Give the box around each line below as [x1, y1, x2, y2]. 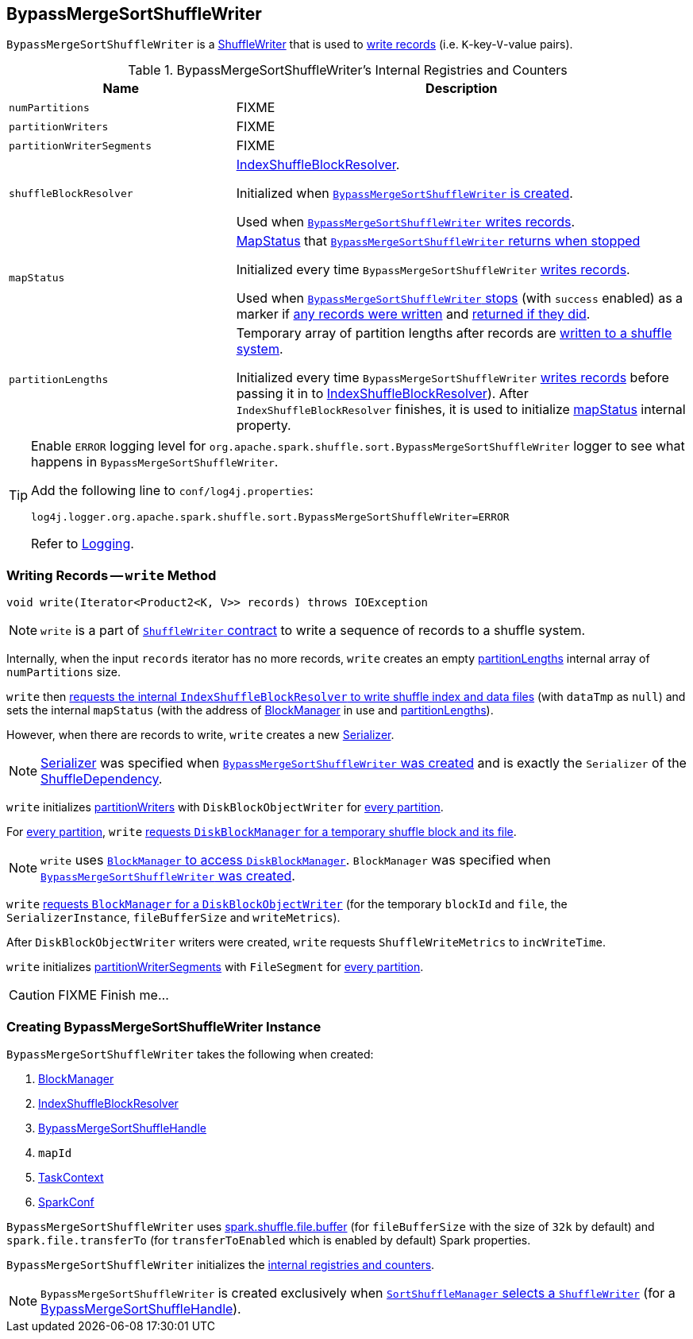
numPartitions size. [6, 665, 121, 679]
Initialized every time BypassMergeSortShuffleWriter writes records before [236, 370, 669, 386]
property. [236, 417, 291, 434]
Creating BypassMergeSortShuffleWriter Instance [6, 1018, 321, 1035]
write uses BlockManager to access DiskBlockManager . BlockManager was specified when [40, 852, 551, 869]
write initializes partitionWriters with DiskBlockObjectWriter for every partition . [6, 800, 444, 815]
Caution [9, 987, 56, 1004]
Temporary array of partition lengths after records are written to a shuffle [236, 325, 672, 342]
